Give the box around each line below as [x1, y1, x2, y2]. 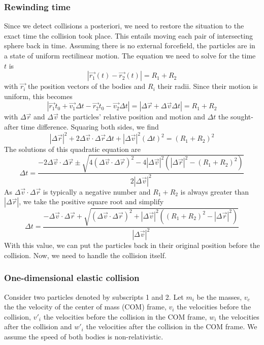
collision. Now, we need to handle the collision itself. [4, 249, 167, 260]
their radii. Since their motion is [157, 81, 258, 91]
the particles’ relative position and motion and [60, 111, 205, 122]
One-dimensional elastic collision [4, 271, 140, 284]
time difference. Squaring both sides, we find [21, 121, 159, 132]
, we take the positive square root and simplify [19, 196, 164, 207]
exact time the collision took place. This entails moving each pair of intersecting [4, 30, 253, 41]
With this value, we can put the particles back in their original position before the [4, 240, 260, 250]
